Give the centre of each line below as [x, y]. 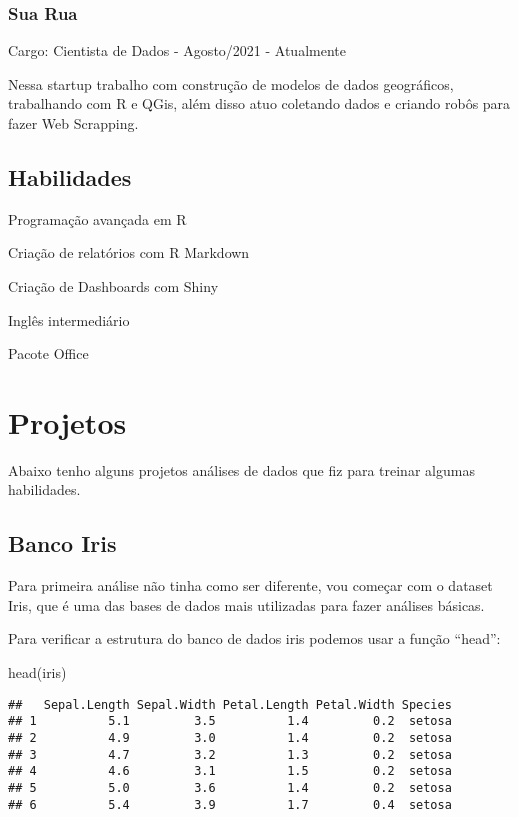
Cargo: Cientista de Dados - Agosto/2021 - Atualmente [177, 50]
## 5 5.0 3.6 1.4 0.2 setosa [230, 787]
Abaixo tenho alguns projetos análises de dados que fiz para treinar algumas [241, 469]
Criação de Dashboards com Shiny [113, 285]
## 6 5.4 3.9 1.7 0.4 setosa [230, 804]
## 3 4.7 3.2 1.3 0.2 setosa [230, 754]
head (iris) [37, 672]
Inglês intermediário [69, 319]
